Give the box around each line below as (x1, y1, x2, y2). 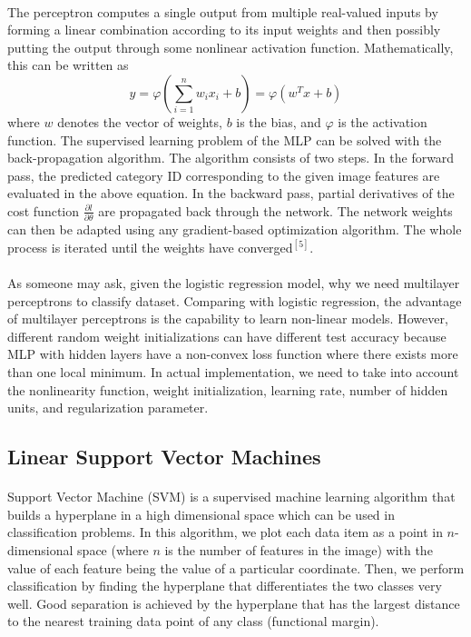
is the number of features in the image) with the (164, 540, 433, 559)
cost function (7, 201, 80, 220)
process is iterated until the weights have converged (7, 237, 293, 256)
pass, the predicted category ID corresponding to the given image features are (7, 165, 440, 184)
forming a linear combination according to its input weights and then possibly (7, 20, 441, 39)
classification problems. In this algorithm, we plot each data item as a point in (7, 523, 443, 542)
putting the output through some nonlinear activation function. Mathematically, (7, 37, 454, 56)
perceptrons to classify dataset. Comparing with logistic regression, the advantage (7, 291, 462, 310)
